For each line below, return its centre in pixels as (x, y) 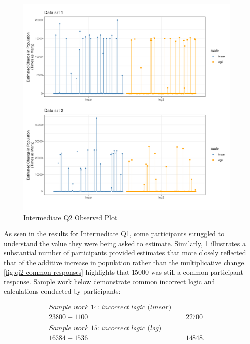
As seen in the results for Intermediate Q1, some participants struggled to (114, 234)
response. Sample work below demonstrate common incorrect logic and (110, 281)
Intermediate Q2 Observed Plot (70, 217)
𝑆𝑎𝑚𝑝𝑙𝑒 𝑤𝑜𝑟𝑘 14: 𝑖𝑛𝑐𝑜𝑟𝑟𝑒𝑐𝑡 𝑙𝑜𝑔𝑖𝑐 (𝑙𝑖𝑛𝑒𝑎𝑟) (110, 308)
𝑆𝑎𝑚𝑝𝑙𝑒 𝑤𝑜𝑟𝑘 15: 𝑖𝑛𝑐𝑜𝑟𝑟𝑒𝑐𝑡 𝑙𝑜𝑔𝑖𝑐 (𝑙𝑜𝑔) (105, 329)
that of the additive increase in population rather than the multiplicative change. (125, 262)
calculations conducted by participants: (62, 291)
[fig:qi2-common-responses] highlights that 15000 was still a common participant (124, 272)
